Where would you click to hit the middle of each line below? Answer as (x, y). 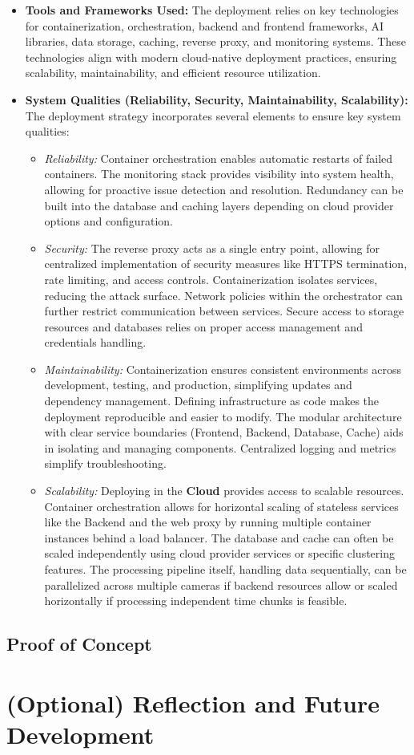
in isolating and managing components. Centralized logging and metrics (220, 447)
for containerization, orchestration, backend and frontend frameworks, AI (205, 25)
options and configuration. (109, 221)
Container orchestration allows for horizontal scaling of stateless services (221, 506)
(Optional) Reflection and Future (193, 702)
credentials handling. (95, 342)
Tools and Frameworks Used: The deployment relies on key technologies (212, 10)
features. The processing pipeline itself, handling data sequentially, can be (225, 569)
